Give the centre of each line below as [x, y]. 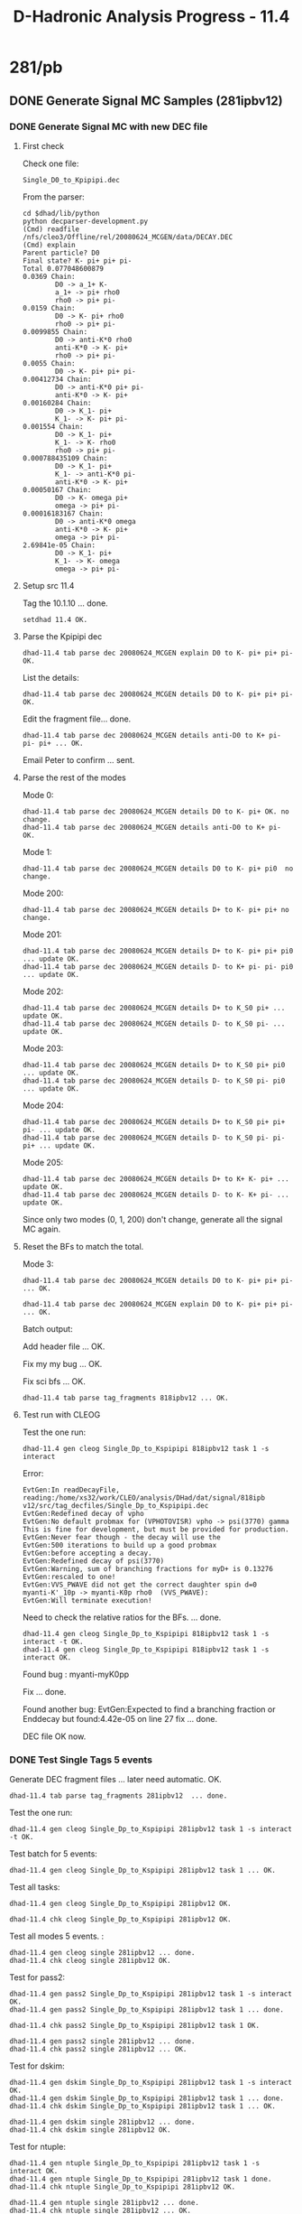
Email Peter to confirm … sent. [78, 759]
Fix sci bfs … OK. [54, 1381]
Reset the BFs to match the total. [83, 1246]
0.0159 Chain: [49, 308]
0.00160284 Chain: [57, 403]
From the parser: [53, 197]
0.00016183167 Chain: [63, 513]
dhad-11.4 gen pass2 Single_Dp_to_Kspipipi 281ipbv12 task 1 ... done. [146, 2010]
